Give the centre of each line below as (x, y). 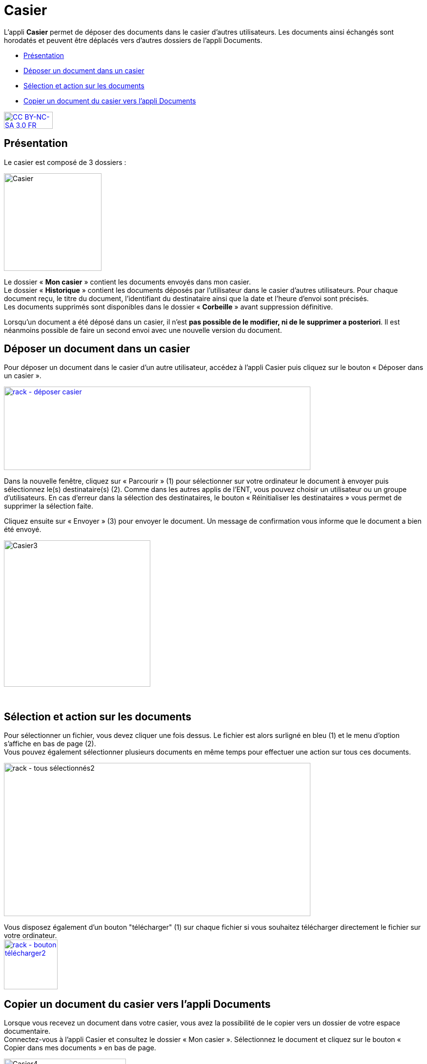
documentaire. (27, 1031)
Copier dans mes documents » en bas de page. (80, 1048)
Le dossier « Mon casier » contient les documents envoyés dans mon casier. (127, 282)
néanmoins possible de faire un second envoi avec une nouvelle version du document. (143, 330)
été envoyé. (23, 530)
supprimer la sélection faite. (49, 506)
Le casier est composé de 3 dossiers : (65, 162)
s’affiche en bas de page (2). (50, 744)
